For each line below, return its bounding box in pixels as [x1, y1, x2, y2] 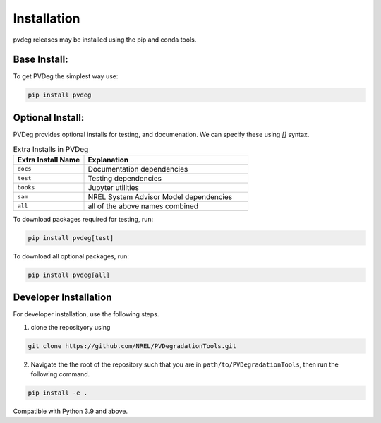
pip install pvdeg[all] [28, 270, 111, 279]
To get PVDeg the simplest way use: [13, 72, 119, 81]
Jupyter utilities [87, 182, 139, 192]
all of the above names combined [87, 201, 199, 211]
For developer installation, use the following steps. [13, 310, 159, 318]
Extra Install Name [17, 155, 80, 165]
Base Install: [13, 54, 68, 66]
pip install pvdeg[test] [28, 234, 114, 242]
